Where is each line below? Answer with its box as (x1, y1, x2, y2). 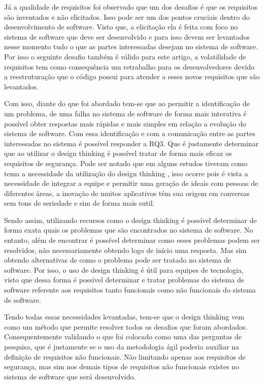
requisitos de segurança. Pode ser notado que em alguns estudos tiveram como (4, 157, 248, 168)
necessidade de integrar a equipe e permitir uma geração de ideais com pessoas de (4, 178, 258, 188)
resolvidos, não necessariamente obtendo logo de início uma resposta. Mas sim (4, 244, 247, 255)
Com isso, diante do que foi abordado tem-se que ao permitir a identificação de (4, 98, 250, 109)
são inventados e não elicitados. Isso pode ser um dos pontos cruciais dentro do (4, 11, 250, 22)
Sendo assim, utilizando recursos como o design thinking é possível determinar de (4, 214, 257, 225)
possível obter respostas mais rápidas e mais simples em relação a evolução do (4, 118, 246, 129)
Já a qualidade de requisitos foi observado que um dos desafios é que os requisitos (4, 2, 258, 12)
